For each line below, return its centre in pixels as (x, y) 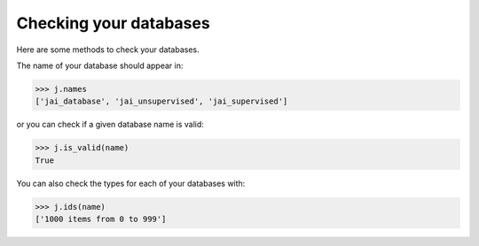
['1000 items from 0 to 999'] (101, 219)
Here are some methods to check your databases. (108, 50)
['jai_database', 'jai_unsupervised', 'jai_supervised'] (161, 101)
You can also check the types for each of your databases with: (131, 183)
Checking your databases (113, 23)
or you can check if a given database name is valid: (110, 125)
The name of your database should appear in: (100, 65)
